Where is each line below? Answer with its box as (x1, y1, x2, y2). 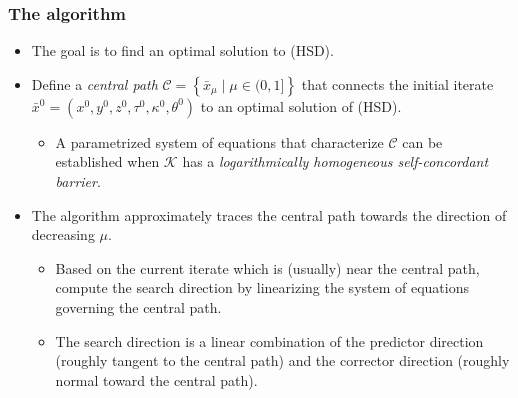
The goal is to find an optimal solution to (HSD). (31, 40, 334, 61)
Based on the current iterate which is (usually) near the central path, (55, 257, 480, 278)
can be (402, 131, 443, 152)
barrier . (55, 171, 101, 191)
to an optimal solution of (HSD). (200, 95, 402, 116)
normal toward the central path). (55, 369, 258, 390)
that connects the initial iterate (301, 73, 494, 94)
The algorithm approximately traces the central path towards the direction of (31, 204, 507, 225)
